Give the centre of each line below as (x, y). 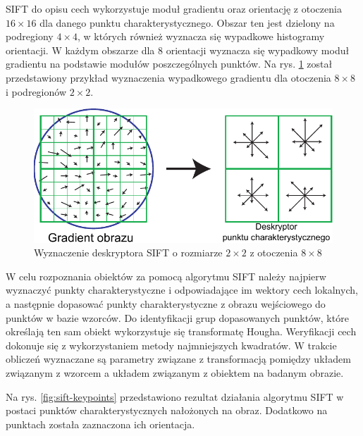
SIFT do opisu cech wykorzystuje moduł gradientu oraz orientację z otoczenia (174, 8)
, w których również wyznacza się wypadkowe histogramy (201, 36)
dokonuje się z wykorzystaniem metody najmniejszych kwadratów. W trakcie (171, 345)
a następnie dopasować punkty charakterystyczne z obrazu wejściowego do (166, 304)
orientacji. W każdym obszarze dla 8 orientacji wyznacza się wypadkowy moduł (178, 50)
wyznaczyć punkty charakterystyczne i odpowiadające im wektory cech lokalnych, (182, 290)
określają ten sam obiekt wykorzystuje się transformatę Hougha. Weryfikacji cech (181, 331)
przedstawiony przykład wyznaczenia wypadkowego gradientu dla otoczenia (168, 77)
